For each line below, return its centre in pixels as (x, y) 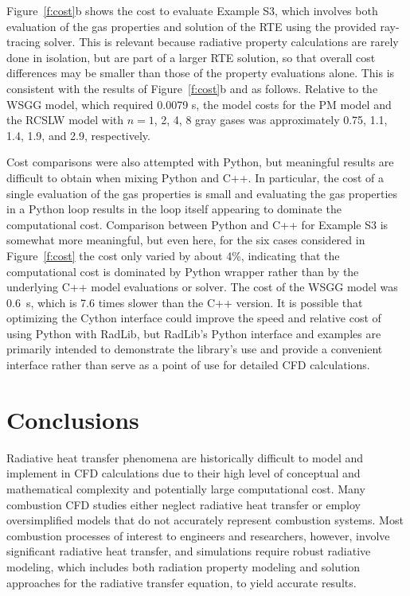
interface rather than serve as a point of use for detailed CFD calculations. (188, 365)
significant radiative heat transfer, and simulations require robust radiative (189, 551)
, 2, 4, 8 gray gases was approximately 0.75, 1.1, (271, 120)
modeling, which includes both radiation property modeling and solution (184, 566)
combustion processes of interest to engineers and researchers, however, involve (198, 535)
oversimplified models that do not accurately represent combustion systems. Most (205, 520)
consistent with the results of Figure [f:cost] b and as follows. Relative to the (192, 88)
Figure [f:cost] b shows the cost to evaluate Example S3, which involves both (192, 10)
